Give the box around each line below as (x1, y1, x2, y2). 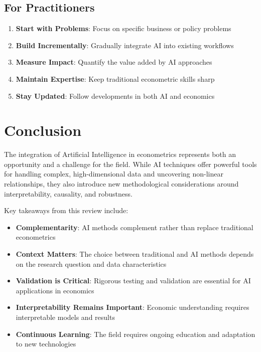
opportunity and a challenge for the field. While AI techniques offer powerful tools (4, 158, 257, 169)
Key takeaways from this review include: (4, 205, 128, 216)
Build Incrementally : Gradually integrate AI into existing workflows (16, 40, 234, 50)
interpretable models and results (16, 312, 115, 322)
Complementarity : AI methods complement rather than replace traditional (16, 222, 253, 232)
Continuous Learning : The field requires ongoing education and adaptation (16, 328, 255, 339)
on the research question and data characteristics (16, 258, 167, 269)
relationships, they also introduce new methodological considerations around (4, 179, 239, 189)
